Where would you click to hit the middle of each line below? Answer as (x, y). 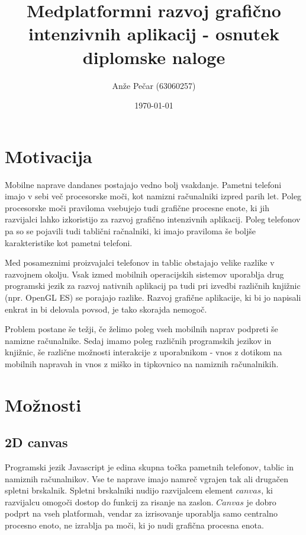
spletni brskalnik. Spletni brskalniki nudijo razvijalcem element (119, 490)
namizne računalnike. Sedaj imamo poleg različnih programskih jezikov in (138, 340)
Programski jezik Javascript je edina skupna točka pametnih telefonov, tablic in (149, 467)
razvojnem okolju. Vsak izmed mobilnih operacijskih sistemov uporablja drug (144, 274)
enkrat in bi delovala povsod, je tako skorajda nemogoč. (106, 309)
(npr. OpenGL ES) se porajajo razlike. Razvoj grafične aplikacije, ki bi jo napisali (153, 297)
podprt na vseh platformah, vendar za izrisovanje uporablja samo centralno (141, 513)
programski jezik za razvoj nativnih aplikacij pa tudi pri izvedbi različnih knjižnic (153, 286)
